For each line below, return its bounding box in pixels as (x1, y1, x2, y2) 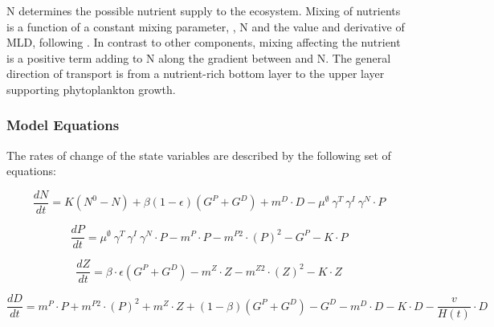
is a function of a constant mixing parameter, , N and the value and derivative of (6, 18, 405, 35)
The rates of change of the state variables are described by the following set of (6, 146, 391, 163)
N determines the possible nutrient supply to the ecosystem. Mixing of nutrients (6, 2, 401, 18)
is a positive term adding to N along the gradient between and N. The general (6, 49, 391, 66)
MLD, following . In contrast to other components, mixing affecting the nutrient (6, 34, 401, 51)
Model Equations (6, 115, 120, 135)
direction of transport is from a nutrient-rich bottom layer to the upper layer (6, 65, 385, 82)
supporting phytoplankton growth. (6, 80, 176, 97)
